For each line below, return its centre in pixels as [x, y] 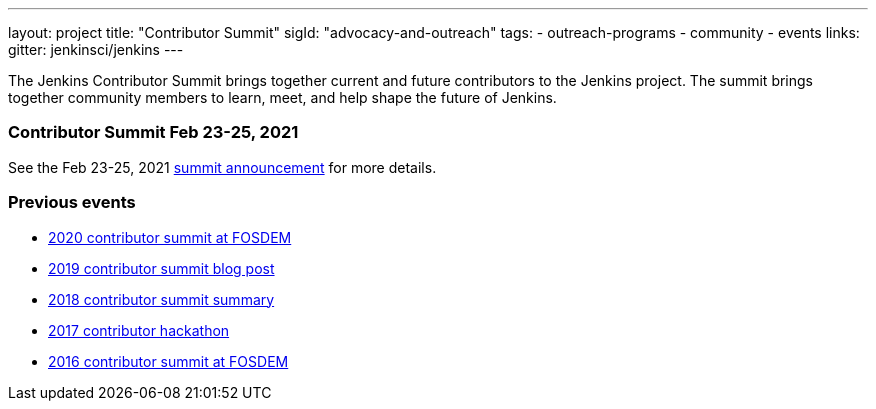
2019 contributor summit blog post [161, 268]
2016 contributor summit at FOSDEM [168, 361]
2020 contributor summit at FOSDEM [170, 237]
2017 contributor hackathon [139, 330]
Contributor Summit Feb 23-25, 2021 [153, 132]
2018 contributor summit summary [161, 299]
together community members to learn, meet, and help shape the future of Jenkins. [282, 97]
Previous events [72, 202]
